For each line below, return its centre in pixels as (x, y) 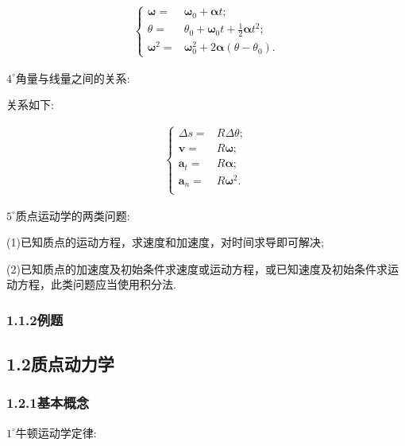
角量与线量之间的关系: (73, 78)
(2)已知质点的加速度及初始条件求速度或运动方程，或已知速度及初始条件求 (197, 268)
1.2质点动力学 (60, 364)
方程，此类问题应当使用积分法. (96, 284)
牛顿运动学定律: (56, 432)
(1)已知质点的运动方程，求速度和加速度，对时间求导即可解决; (165, 242)
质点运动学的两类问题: (73, 215)
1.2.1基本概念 (48, 403)
